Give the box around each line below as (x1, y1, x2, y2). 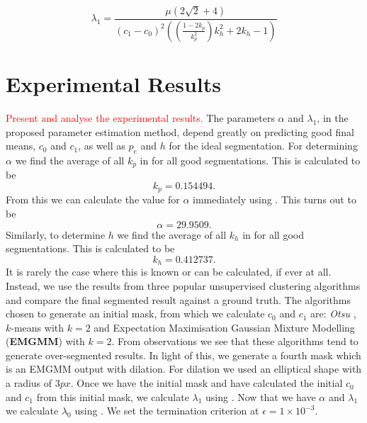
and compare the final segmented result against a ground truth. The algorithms (6, 292, 351, 307)
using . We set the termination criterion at (74, 403, 259, 418)
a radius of (6, 376, 52, 390)
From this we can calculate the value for (6, 192, 180, 207)
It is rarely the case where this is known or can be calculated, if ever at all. (6, 264, 332, 279)
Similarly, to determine (6, 227, 106, 242)
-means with (11, 320, 64, 334)
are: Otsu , (310, 306, 356, 321)
